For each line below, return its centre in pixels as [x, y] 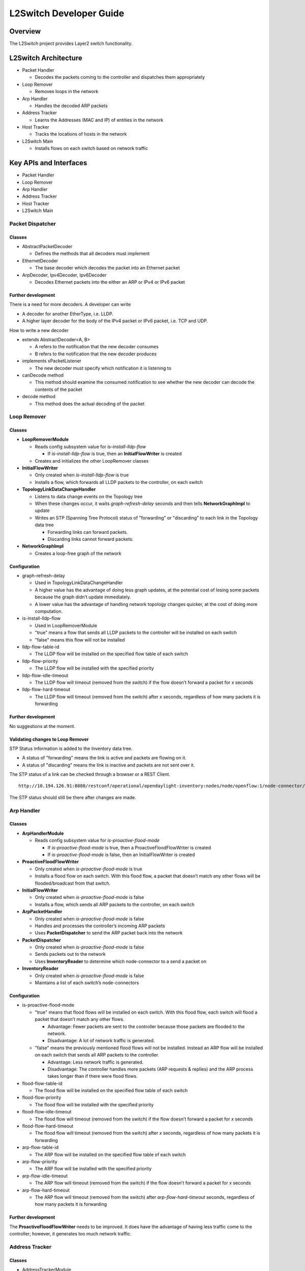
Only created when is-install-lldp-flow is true [82, 475]
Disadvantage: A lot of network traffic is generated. [101, 1041]
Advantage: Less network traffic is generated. [96, 1062]
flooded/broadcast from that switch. [73, 883]
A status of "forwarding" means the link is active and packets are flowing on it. [104, 758]
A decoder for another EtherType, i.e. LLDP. [68, 314]
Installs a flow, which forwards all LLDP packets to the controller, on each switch [119, 482]
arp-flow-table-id [40, 1147]
